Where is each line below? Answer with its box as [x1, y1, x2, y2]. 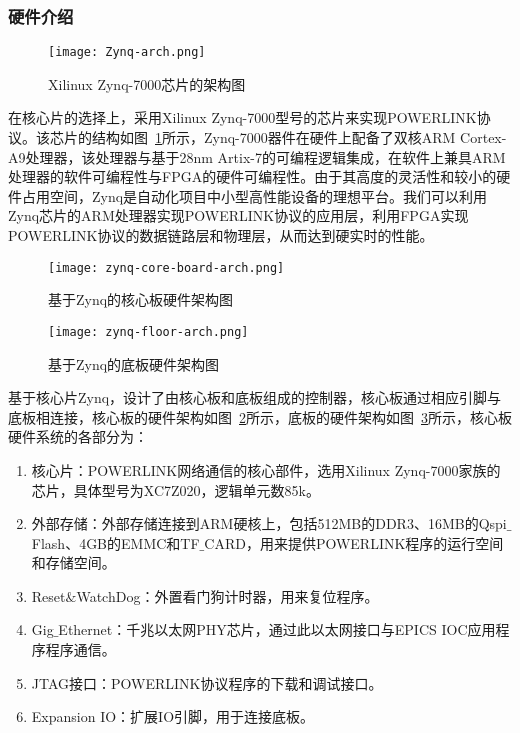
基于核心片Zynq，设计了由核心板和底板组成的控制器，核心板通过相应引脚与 [8, 387, 502, 408]
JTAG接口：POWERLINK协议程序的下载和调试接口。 [31, 672, 383, 693]
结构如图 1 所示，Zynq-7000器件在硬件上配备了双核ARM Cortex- [91, 127, 507, 148]
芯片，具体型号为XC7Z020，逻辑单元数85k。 [31, 479, 320, 500]
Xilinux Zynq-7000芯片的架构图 [48, 73, 246, 94]
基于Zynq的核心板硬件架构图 [48, 289, 234, 310]
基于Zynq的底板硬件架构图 [48, 353, 220, 374]
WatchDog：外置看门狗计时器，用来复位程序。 [76, 585, 379, 606]
